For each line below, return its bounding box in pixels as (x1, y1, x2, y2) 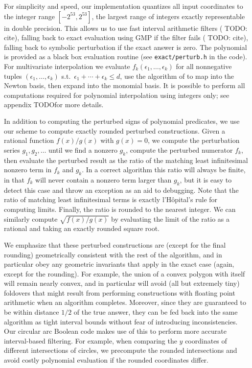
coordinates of (185, 335, 227, 345)
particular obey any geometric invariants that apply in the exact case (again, (4, 259, 234, 269)
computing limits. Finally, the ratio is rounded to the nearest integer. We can (4, 204, 236, 214)
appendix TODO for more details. (4, 99, 104, 110)
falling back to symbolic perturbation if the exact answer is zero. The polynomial (4, 42, 247, 52)
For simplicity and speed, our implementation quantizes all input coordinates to (4, 1, 243, 11)
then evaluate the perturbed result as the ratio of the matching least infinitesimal (4, 155, 248, 165)
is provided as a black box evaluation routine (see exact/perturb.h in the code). (4, 51, 247, 62)
